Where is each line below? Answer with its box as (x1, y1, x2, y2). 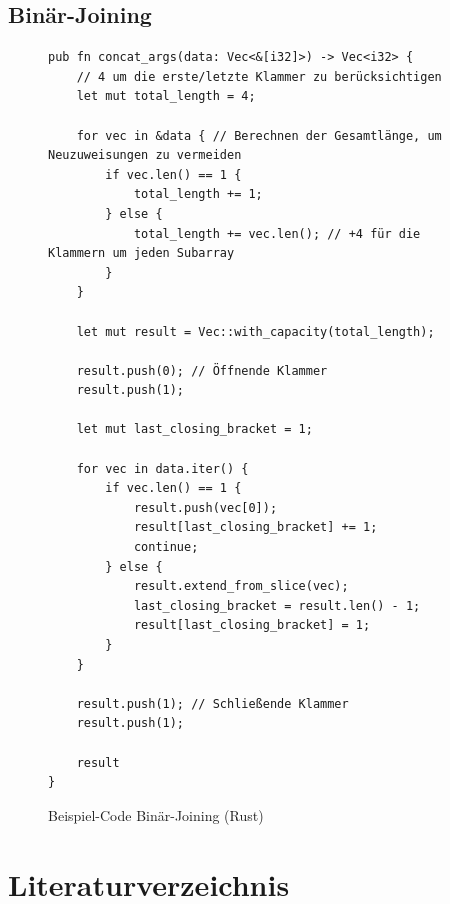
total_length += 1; (133, 187, 263, 202)
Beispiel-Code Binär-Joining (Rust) (48, 804, 264, 825)
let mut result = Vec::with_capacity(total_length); (76, 324, 435, 339)
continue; (133, 540, 199, 555)
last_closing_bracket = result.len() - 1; (133, 598, 421, 613)
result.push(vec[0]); (133, 500, 278, 515)
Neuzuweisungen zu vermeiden (48, 148, 242, 163)
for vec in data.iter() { (76, 461, 249, 476)
